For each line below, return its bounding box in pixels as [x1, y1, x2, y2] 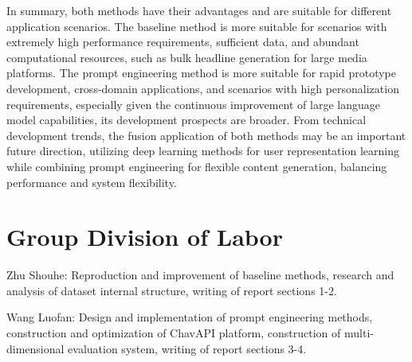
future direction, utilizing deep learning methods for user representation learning [6, 142, 399, 159]
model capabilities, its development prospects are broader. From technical [6, 111, 367, 128]
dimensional [6, 340, 65, 356]
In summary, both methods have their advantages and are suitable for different [6, 2, 392, 18]
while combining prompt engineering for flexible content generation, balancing [6, 158, 387, 174]
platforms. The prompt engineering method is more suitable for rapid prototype [6, 64, 396, 81]
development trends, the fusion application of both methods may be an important [6, 127, 406, 143]
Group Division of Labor [6, 220, 283, 253]
